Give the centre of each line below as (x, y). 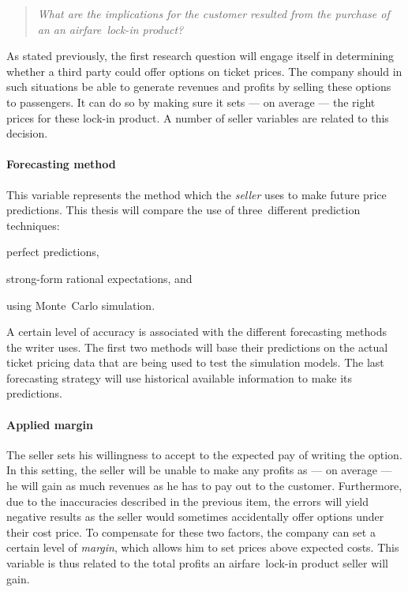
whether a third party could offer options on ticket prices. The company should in (204, 71)
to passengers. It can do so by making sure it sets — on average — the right (191, 102)
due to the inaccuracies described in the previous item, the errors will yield (188, 501)
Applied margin (50, 424)
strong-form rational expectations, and (99, 278)
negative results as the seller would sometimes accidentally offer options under (195, 517)
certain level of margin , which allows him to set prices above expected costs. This (203, 547)
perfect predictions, (53, 252)
